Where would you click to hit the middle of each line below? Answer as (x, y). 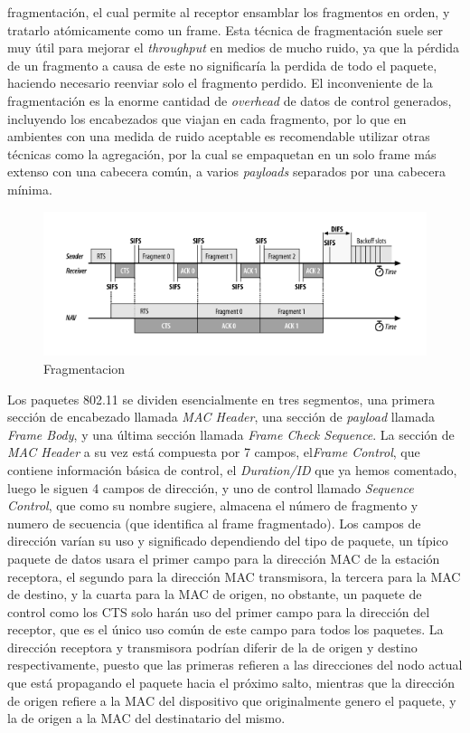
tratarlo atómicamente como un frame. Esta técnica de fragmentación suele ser (226, 29)
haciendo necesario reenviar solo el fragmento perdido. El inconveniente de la (220, 83)
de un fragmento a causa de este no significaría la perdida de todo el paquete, (222, 65)
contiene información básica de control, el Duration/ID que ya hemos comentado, (232, 469)
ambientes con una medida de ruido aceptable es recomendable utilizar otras (219, 136)
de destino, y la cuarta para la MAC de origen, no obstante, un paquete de (215, 594)
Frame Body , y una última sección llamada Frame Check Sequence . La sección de (231, 434)
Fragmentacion (85, 368)
